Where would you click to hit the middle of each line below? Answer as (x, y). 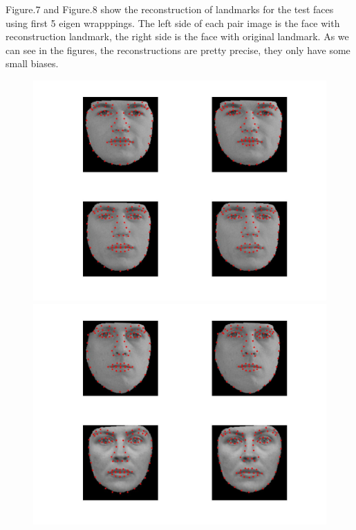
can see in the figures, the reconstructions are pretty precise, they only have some (178, 50)
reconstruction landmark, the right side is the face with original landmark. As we (177, 36)
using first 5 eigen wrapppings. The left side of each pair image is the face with (173, 23)
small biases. (32, 63)
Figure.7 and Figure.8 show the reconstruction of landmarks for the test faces (170, 9)
